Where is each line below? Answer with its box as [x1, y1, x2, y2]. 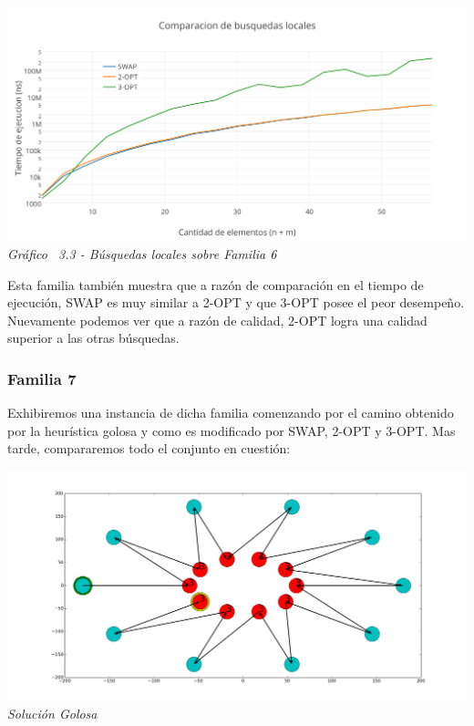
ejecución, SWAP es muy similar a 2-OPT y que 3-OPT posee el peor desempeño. [7, 293, 465, 312]
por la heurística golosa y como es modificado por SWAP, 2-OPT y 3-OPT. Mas [7, 420, 456, 440]
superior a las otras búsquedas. [7, 328, 180, 347]
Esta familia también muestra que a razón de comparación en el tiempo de [7, 275, 424, 294]
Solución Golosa [7, 704, 98, 723]
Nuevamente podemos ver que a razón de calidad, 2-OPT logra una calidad [7, 310, 428, 329]
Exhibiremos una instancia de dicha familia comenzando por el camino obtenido [7, 403, 454, 422]
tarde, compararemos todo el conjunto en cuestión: [7, 439, 291, 458]
